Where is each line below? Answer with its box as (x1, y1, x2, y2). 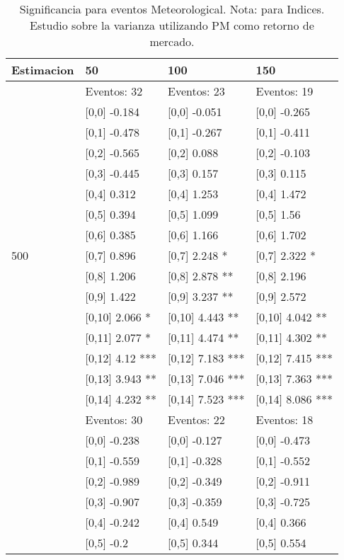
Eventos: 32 (85, 83, 143, 99)
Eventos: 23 (168, 83, 225, 99)
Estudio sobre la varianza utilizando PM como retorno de (30, 17, 314, 33)
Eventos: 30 (85, 411, 143, 428)
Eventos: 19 (256, 83, 314, 99)
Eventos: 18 (256, 411, 314, 428)
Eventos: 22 (168, 411, 225, 428)
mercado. (149, 33, 195, 50)
